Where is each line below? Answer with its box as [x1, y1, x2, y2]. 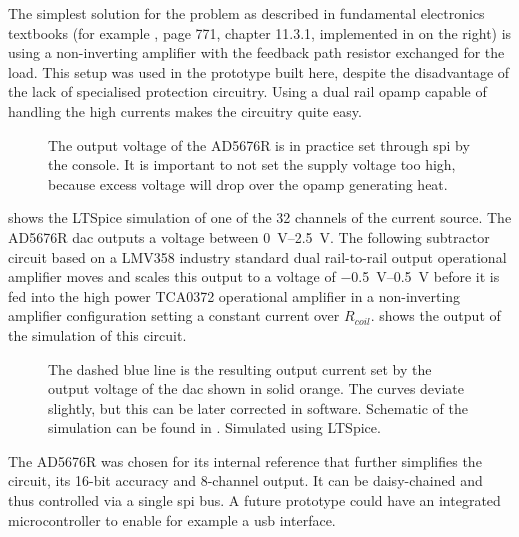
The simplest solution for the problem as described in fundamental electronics [8, 3, 485, 23]
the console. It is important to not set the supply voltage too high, [48, 154, 456, 175]
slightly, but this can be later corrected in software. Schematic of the [48, 397, 468, 418]
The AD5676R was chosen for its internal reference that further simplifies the [8, 450, 482, 471]
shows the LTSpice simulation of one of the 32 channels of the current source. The [8, 207, 512, 228]
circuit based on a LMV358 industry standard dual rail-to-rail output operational [8, 246, 507, 267]
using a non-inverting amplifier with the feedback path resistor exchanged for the [8, 42, 505, 63]
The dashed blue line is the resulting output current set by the [48, 358, 432, 379]
